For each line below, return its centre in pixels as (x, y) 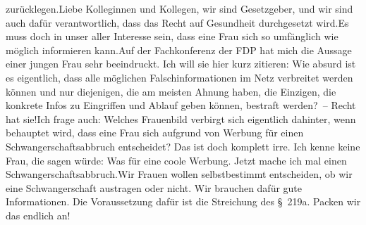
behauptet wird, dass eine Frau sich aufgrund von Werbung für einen (155, 133)
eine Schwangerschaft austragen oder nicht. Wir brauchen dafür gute (154, 187)
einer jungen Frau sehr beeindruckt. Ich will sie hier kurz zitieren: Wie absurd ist (181, 64)
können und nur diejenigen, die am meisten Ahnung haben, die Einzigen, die (171, 91)
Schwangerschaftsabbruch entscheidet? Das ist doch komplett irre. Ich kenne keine (183, 146)
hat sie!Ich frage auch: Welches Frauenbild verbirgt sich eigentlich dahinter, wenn (181, 118)
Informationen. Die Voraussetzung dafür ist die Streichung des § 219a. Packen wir (183, 201)
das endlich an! (38, 215)
